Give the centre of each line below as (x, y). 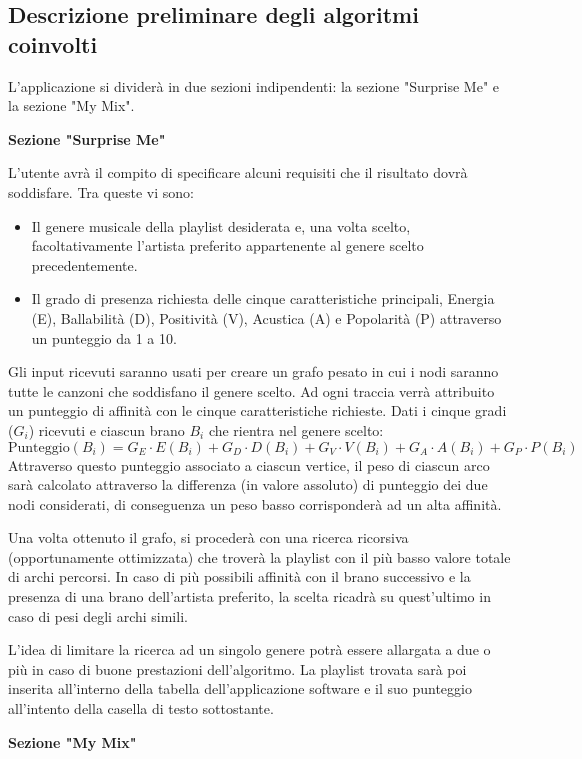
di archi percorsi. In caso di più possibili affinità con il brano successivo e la (239, 576)
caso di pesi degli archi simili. (98, 615)
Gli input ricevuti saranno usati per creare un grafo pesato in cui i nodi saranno (253, 371)
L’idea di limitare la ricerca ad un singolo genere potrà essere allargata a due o (249, 649)
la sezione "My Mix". (71, 105)
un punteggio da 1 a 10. (104, 337)
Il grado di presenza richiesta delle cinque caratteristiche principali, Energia (263, 298)
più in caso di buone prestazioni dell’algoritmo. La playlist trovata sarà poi (237, 668)
